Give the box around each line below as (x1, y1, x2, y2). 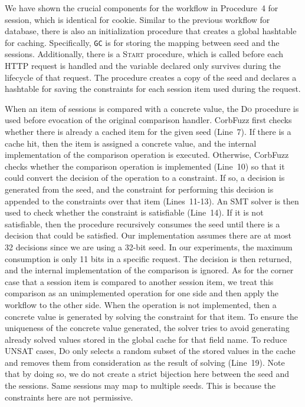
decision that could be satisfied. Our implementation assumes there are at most (5, 229, 291, 241)
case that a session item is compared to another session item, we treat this (5, 275, 274, 287)
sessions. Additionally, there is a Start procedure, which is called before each (5, 48, 283, 60)
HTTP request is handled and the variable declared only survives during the (5, 59, 281, 72)
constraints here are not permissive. (5, 391, 133, 403)
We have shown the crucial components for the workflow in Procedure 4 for (5, 2, 278, 14)
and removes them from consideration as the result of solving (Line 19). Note (5, 356, 285, 368)
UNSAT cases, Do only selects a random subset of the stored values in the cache (5, 345, 296, 357)
